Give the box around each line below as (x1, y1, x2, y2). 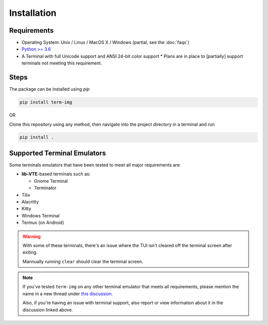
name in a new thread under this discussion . (22, 290, 113, 297)
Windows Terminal (21, 213, 60, 218)
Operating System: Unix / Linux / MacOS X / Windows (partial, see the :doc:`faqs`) (21, 40, 190, 46)
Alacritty (21, 199, 39, 205)
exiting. (22, 249, 38, 255)
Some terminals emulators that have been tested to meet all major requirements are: (9, 162, 181, 168)
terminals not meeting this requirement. (21, 60, 102, 66)
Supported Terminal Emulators (9, 149, 106, 157)
